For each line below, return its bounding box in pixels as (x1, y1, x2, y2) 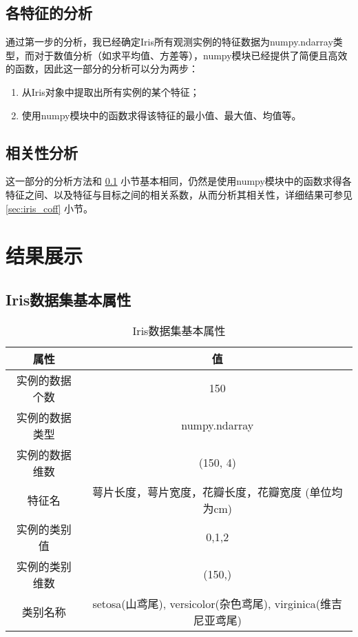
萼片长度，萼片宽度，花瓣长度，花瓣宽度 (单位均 (92, 483, 343, 500)
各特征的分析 (6, 2, 92, 23)
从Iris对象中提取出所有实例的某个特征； (21, 84, 200, 99)
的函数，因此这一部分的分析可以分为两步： (6, 61, 198, 76)
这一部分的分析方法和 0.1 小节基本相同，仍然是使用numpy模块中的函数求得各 (6, 174, 352, 188)
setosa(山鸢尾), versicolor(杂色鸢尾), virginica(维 (92, 595, 332, 611)
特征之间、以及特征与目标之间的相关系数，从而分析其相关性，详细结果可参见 (6, 187, 352, 201)
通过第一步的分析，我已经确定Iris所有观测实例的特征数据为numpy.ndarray (6, 34, 333, 49)
